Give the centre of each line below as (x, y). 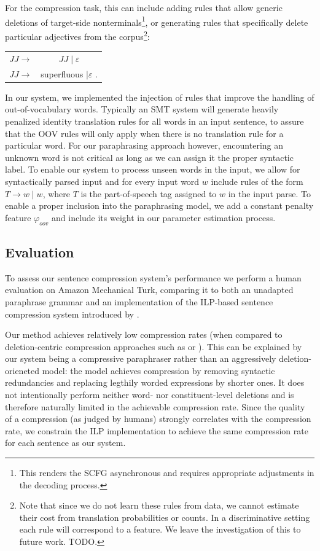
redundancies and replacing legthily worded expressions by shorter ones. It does (155, 382)
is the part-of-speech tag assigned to (149, 193)
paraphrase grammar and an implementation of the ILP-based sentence (139, 301)
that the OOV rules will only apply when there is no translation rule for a (144, 133)
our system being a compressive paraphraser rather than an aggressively (141, 358)
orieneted (22, 370)
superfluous (62, 73)
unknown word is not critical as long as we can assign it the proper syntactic (149, 157)
